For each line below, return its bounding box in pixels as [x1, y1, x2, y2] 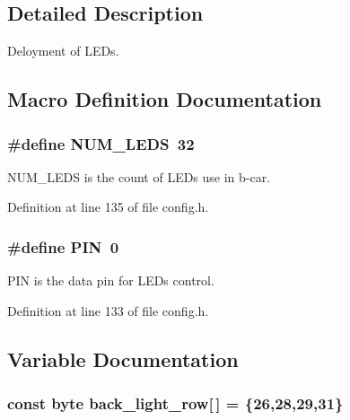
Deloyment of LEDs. [7, 41, 119, 60]
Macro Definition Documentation [7, 85, 322, 113]
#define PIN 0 [7, 235, 119, 258]
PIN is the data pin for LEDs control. [7, 271, 214, 290]
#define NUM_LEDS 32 [7, 132, 195, 154]
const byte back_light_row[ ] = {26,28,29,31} [7, 392, 344, 415]
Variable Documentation [7, 345, 239, 372]
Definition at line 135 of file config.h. [7, 197, 209, 216]
